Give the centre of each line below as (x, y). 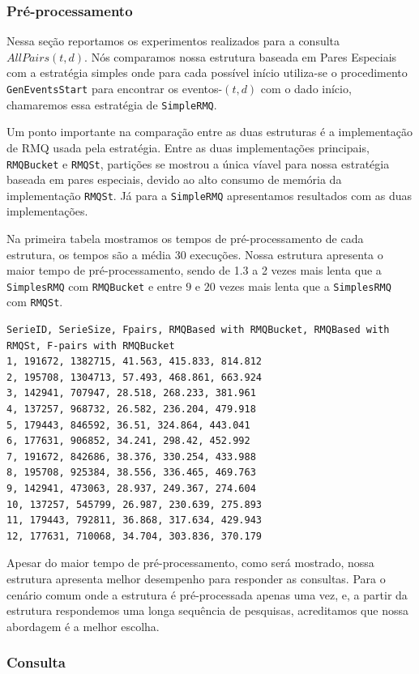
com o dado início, (306, 88)
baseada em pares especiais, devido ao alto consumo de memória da (174, 179)
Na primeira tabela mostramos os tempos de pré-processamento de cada (185, 238)
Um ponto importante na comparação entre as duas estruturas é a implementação (209, 132)
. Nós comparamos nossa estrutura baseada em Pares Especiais (241, 56)
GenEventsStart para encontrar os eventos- (115, 88)
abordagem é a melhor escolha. (83, 626)
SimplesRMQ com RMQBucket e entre (94, 286)
